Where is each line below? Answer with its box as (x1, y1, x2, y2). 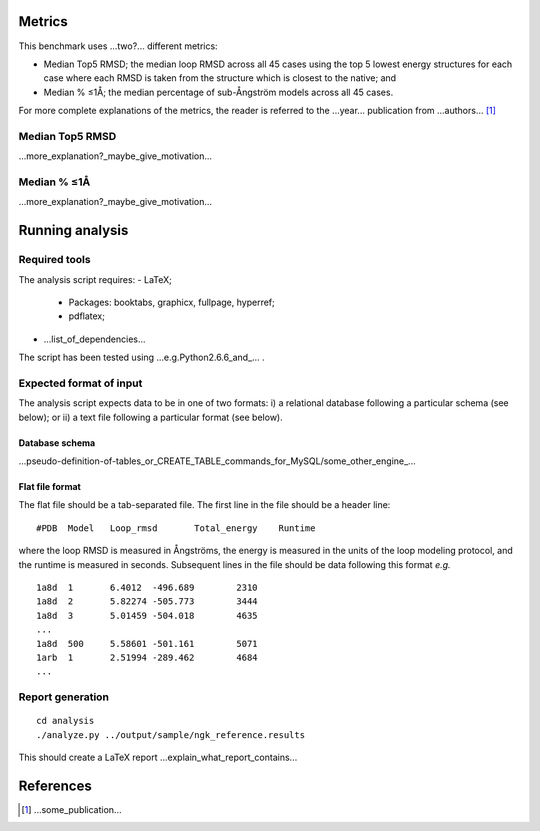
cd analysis (36, 715, 95, 727)
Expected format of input (18, 376, 143, 390)
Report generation (18, 690, 110, 704)
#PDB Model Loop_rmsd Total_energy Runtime (36, 522, 316, 534)
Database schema (18, 436, 96, 449)
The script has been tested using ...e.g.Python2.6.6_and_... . (18, 351, 265, 364)
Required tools (18, 253, 91, 267)
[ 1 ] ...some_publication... (21, 803, 122, 815)
